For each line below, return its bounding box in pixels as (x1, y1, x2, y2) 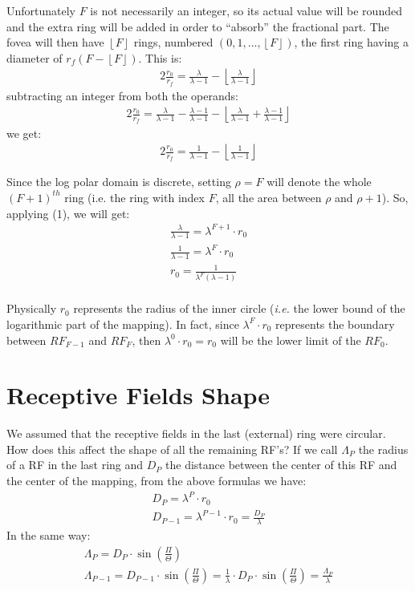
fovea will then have (6, 34, 104, 51)
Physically (6, 300, 57, 317)
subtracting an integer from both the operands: (6, 87, 238, 103)
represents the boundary (275, 315, 395, 332)
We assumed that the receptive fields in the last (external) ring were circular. (6, 425, 386, 442)
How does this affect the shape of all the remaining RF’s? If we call (6, 440, 338, 457)
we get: (6, 124, 42, 141)
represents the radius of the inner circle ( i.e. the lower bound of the (73, 300, 405, 317)
